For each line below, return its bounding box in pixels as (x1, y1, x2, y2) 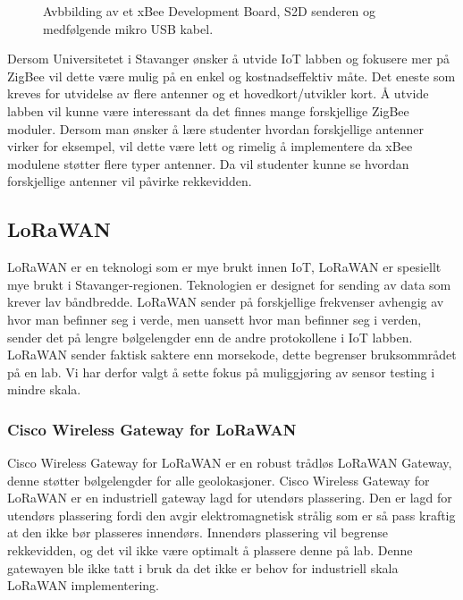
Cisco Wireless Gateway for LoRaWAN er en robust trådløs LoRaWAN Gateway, (7, 453, 452, 472)
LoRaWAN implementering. (7, 576, 159, 595)
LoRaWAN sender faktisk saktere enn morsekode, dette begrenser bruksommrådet (7, 345, 457, 364)
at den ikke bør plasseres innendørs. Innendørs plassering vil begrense (7, 523, 388, 542)
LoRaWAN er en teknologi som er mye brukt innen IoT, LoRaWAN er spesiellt (7, 258, 442, 276)
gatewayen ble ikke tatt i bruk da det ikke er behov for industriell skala (7, 558, 399, 577)
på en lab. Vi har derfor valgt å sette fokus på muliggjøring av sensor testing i (7, 362, 435, 381)
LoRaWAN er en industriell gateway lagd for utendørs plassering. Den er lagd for (7, 488, 452, 507)
